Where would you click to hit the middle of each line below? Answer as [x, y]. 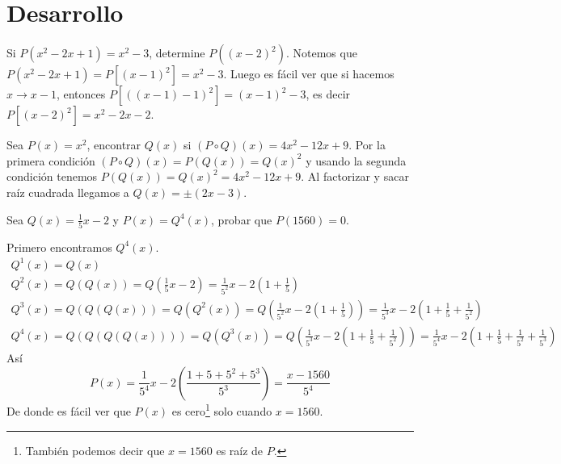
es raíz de [240, 450]
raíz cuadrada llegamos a [68, 192]
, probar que [242, 219]
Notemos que [325, 53]
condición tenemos [52, 176]
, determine [177, 53]
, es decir [328, 94]
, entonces [81, 94]
